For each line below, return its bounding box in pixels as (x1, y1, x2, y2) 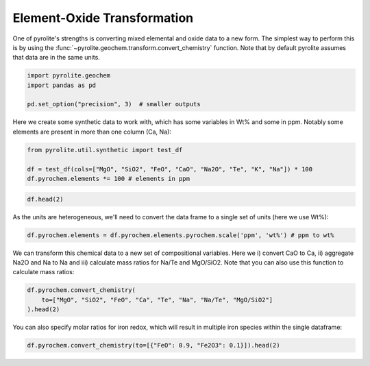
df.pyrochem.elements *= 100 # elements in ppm (27, 175, 190, 183)
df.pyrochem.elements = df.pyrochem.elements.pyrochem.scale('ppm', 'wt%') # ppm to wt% (27, 231, 335, 239)
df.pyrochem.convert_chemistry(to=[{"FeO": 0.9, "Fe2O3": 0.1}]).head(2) (27, 341, 280, 350)
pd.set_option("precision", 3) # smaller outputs (27, 100, 201, 108)
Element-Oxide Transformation (12, 10, 194, 25)
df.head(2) (27, 195, 64, 203)
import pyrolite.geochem (27, 72, 111, 80)
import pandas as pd (27, 81, 96, 89)
